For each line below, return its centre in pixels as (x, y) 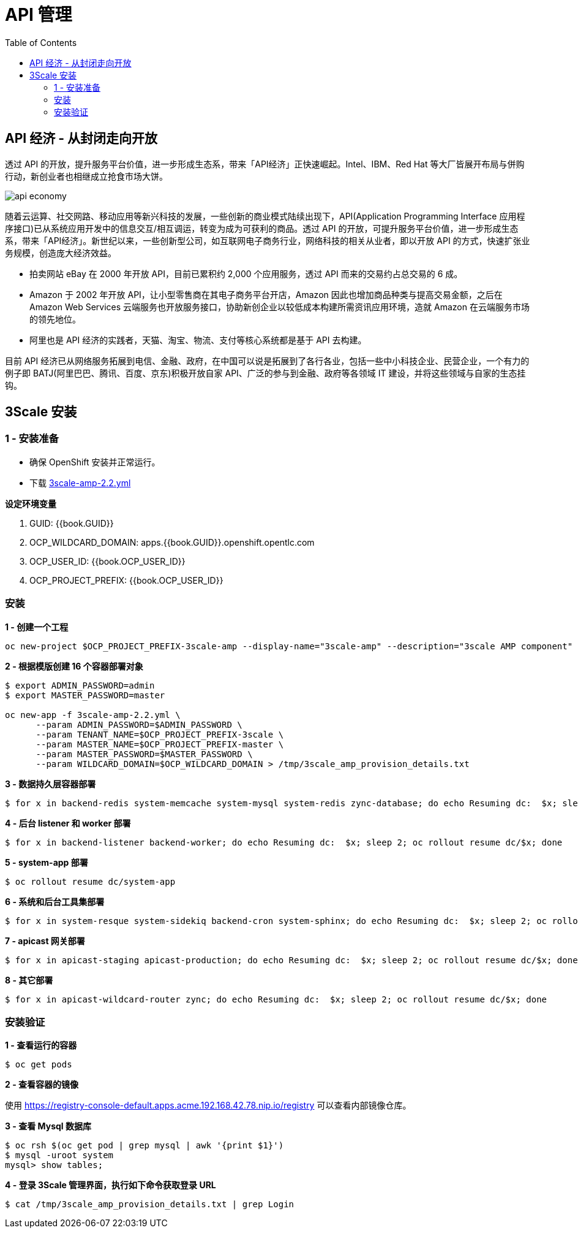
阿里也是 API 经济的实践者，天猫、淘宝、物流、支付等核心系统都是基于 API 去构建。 (198, 340)
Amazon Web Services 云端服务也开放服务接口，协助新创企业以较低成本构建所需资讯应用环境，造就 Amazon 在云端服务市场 (280, 307)
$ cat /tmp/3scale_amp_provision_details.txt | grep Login (150, 1204)
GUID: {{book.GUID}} (72, 523)
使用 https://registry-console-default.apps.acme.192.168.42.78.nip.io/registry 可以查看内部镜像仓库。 (208, 1105)
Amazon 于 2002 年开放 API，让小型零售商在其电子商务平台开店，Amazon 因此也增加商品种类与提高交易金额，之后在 (266, 294)
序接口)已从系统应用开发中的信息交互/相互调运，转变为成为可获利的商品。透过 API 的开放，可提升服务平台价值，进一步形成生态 (262, 228)
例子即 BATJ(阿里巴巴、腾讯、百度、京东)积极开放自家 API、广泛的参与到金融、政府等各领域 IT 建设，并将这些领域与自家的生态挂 (265, 373)
